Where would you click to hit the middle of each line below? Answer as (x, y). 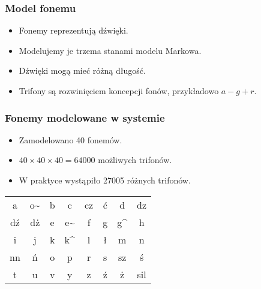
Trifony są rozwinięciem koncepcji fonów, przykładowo (119, 91)
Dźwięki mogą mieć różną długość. (82, 70)
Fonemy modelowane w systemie (85, 117)
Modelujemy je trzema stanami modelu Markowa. (110, 50)
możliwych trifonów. (135, 160)
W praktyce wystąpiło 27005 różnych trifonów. (105, 180)
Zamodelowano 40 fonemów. (70, 139)
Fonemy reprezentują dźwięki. (73, 30)
